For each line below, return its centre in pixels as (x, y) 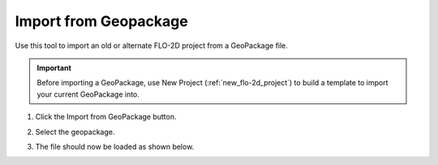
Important (54, 67)
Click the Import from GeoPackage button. (106, 117)
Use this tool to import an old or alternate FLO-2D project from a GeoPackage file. (151, 46)
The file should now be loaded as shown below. (115, 146)
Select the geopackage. (75, 132)
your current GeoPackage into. (88, 94)
